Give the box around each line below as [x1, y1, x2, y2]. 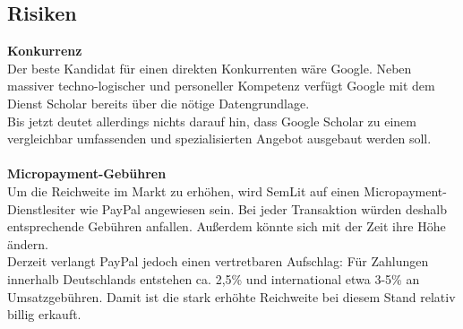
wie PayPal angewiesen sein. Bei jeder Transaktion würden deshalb [79, 199, 447, 218]
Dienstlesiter [7, 199, 76, 218]
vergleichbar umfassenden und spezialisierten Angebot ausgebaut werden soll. [7, 129, 432, 148]
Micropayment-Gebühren [7, 164, 167, 183]
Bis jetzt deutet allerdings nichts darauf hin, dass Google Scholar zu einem [7, 111, 416, 130]
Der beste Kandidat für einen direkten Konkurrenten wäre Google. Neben [7, 58, 412, 77]
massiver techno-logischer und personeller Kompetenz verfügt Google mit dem [7, 76, 435, 95]
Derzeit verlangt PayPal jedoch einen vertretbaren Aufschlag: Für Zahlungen [7, 252, 429, 271]
